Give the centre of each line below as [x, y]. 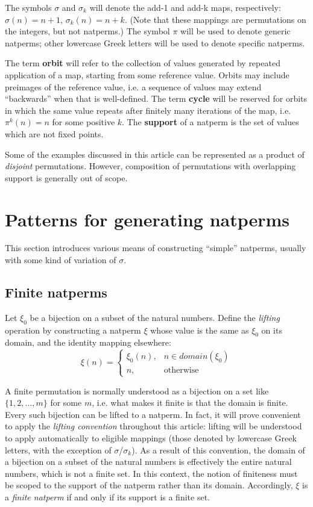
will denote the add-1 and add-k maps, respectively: [185, 7]
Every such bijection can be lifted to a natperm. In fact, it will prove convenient [153, 414]
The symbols [28, 7]
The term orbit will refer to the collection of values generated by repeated [143, 63]
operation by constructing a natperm [73, 330]
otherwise [181, 371]
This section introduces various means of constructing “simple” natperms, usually [156, 248]
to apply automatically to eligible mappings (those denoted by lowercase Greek [151, 437]
